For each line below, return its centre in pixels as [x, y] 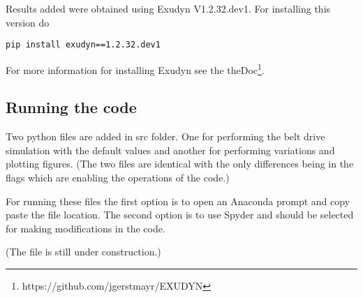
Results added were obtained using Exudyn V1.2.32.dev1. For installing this [168, 8]
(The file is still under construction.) [83, 252]
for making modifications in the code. [86, 228]
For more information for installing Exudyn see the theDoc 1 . [135, 68]
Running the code [71, 107]
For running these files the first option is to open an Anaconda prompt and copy [178, 201]
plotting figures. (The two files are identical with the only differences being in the [180, 164]
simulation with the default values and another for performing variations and [170, 150]
